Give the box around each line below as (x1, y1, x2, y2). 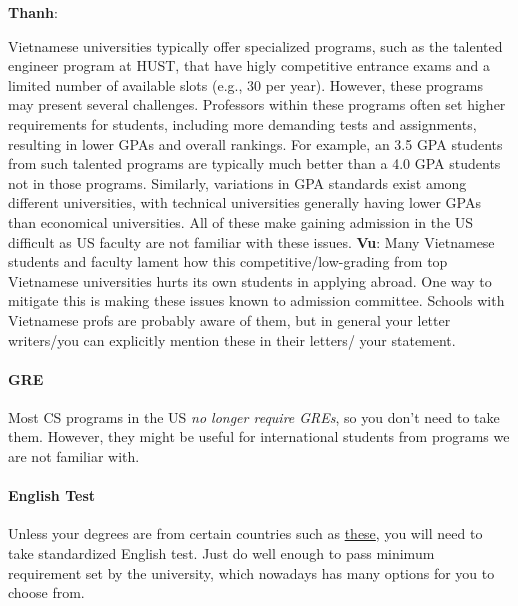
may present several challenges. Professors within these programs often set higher (8, 94, 506, 115)
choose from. (8, 582, 85, 603)
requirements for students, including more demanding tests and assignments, (8, 113, 477, 134)
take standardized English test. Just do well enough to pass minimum (8, 543, 435, 564)
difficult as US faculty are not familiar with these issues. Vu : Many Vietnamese (8, 231, 495, 252)
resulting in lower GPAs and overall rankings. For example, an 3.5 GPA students (8, 133, 503, 154)
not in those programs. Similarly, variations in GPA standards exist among (8, 172, 467, 193)
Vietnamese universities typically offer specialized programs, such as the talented (8, 35, 503, 56)
